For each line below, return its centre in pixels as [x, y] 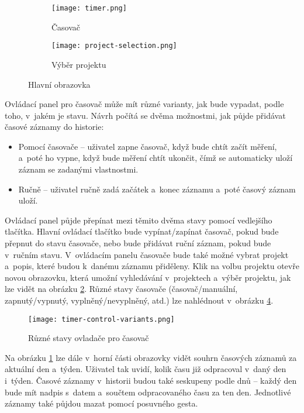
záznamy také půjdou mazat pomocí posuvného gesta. [101, 403]
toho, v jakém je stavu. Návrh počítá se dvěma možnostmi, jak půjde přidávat [145, 115]
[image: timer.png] [89, 8]
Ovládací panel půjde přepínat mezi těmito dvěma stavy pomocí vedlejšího [139, 220]
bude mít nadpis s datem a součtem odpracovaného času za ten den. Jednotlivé [148, 392]
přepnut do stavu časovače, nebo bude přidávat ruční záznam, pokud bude [138, 243]
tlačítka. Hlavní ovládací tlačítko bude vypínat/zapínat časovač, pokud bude [142, 231]
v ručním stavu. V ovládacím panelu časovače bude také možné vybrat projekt [147, 254]
